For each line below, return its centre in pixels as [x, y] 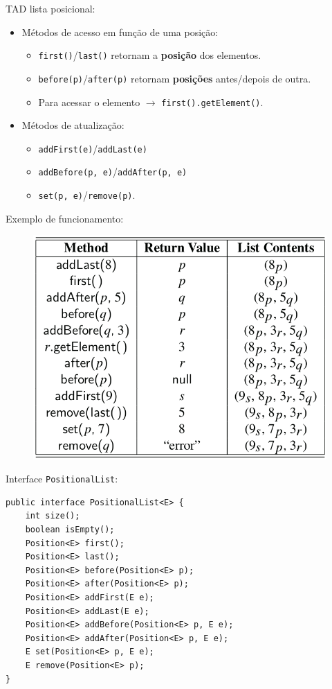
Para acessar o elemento [89, 102]
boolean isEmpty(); [70, 530]
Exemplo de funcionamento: [65, 218]
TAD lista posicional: [50, 8]
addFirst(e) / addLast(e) [93, 148]
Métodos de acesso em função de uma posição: [120, 32]
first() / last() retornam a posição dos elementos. [150, 55]
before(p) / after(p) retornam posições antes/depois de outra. [175, 78]
